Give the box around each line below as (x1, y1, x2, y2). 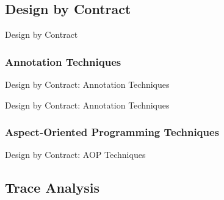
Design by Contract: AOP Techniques (5, 148, 146, 161)
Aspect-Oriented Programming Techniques (5, 124, 220, 140)
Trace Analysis (5, 178, 99, 197)
